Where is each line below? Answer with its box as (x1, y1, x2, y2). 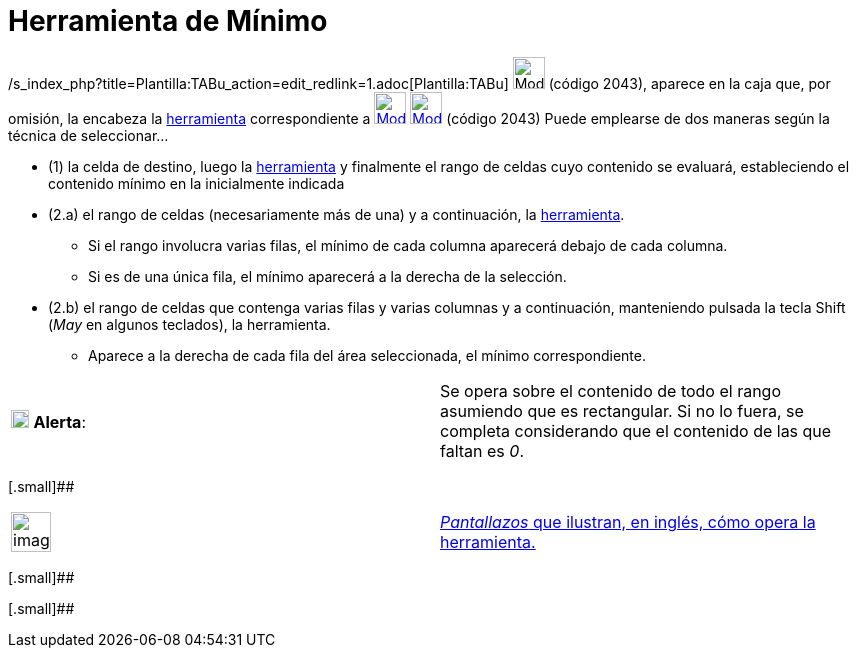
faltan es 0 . (440, 440, 524, 461)
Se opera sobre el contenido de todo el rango (440, 380, 782, 401)
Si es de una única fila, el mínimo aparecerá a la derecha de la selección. (88, 267, 567, 285)
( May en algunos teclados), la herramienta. (48, 315, 331, 333)
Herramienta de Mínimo (8, 4, 328, 38)
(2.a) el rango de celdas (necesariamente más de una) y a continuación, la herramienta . (48, 205, 625, 223)
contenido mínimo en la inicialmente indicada (48, 174, 345, 192)
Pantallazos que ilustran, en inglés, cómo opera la (440, 511, 816, 532)
